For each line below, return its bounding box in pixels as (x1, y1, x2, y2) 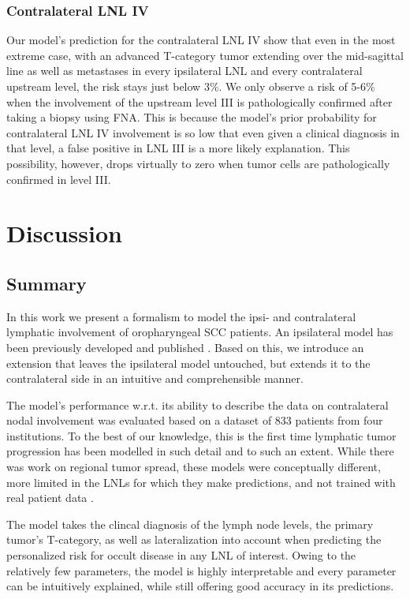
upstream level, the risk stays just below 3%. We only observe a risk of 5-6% (6, 78, 375, 94)
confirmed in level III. (6, 170, 111, 187)
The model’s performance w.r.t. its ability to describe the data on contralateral (6, 396, 389, 413)
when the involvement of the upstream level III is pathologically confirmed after (6, 93, 393, 110)
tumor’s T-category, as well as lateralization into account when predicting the (6, 531, 382, 548)
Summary (6, 271, 87, 295)
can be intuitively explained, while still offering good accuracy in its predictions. (6, 578, 394, 594)
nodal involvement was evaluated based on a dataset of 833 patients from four (6, 412, 383, 429)
